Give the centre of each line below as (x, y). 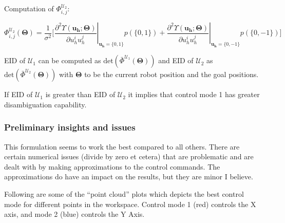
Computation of (29, 8)
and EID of (176, 60)
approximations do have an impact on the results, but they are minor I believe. (129, 176)
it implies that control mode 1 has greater (194, 94)
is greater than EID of (80, 94)
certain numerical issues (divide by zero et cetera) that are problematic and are (129, 156)
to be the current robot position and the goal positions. (172, 74)
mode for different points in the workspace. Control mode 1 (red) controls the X (130, 204)
